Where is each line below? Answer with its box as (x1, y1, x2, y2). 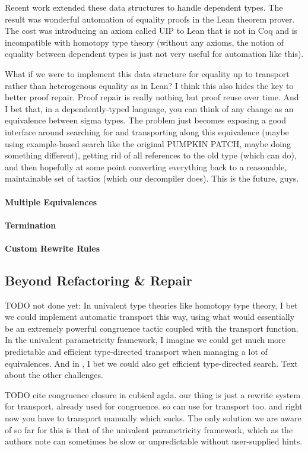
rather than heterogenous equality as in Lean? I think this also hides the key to (5, 79, 294, 91)
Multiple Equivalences (5, 195, 97, 208)
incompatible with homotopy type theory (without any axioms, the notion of (5, 36, 284, 48)
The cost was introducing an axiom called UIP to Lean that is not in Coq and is (5, 24, 298, 37)
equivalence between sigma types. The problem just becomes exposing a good (5, 114, 287, 126)
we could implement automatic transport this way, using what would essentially (5, 310, 295, 323)
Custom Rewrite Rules (5, 242, 100, 254)
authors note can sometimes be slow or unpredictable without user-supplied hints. (5, 435, 303, 447)
